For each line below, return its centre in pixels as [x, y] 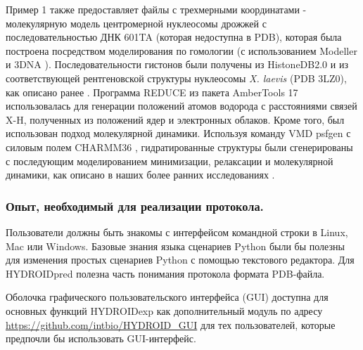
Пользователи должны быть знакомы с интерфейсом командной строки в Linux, [177, 232]
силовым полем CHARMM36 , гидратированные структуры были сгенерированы [179, 147]
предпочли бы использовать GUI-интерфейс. [101, 338]
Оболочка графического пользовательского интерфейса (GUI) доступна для [167, 297]
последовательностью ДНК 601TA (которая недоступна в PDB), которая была [174, 37]
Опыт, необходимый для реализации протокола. [135, 206]
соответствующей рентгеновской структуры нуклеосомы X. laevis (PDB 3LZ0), [176, 78]
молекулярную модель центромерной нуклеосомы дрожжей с [136, 23]
